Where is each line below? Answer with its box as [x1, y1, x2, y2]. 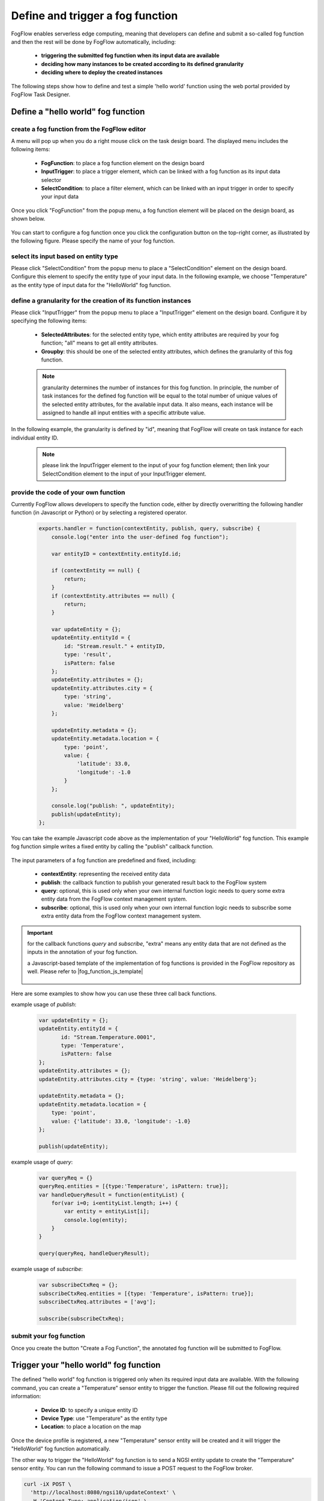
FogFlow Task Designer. [11, 91, 71, 98]
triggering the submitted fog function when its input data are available [41, 52, 220, 59]
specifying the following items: [11, 317, 87, 324]
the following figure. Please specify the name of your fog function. [11, 237, 175, 244]
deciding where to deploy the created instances [41, 69, 163, 76]
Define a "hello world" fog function [11, 106, 145, 116]
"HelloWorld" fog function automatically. [11, 1445, 111, 1452]
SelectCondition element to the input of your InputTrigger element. [42, 470, 206, 477]
